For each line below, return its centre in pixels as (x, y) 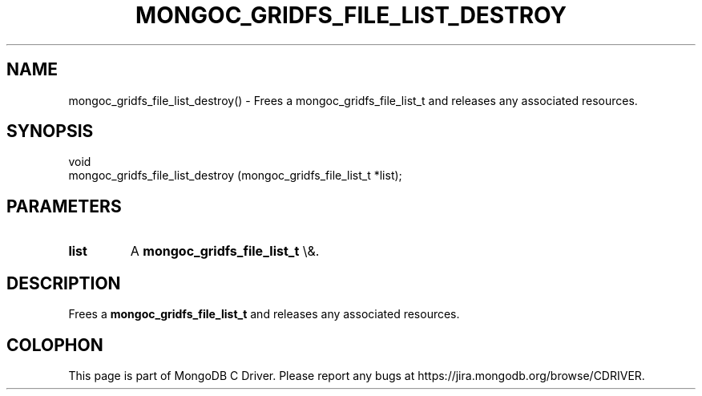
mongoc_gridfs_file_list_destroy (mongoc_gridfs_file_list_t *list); (235, 176)
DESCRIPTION (64, 283)
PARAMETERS (64, 206)
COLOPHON (55, 345)
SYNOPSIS (50, 131)
